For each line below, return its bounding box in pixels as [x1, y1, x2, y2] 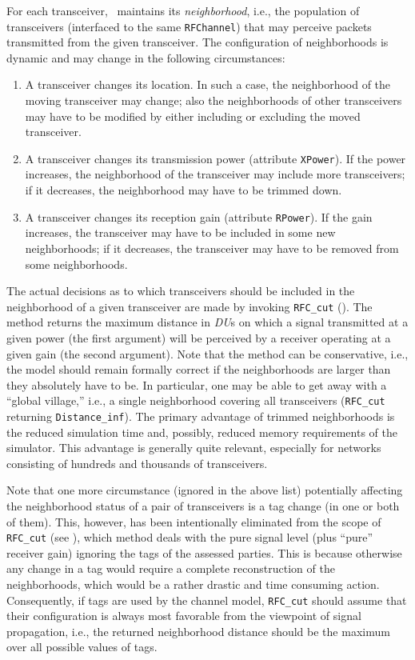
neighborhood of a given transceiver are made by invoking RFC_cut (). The [6, 298, 373, 314]
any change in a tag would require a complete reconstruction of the [6, 560, 335, 577]
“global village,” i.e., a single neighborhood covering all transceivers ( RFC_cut [6, 392, 385, 409]
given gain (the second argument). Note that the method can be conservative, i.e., [6, 345, 409, 362]
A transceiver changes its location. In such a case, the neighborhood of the [25, 76, 391, 93]
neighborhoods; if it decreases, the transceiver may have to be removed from [25, 239, 399, 256]
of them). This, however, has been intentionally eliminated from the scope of [6, 513, 381, 530]
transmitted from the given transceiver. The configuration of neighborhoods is [6, 34, 389, 50]
